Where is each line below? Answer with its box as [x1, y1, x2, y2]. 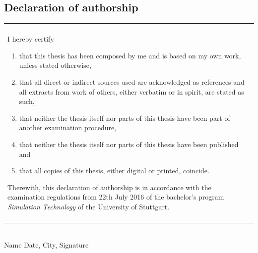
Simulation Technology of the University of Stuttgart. [7, 201, 170, 211]
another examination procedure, [19, 122, 117, 133]
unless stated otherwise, [19, 60, 91, 70]
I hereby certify [7, 34, 54, 44]
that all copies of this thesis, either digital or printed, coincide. [19, 165, 209, 176]
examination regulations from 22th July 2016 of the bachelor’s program [7, 192, 224, 202]
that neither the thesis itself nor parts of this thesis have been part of [19, 112, 230, 123]
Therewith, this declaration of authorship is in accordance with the [7, 182, 211, 192]
